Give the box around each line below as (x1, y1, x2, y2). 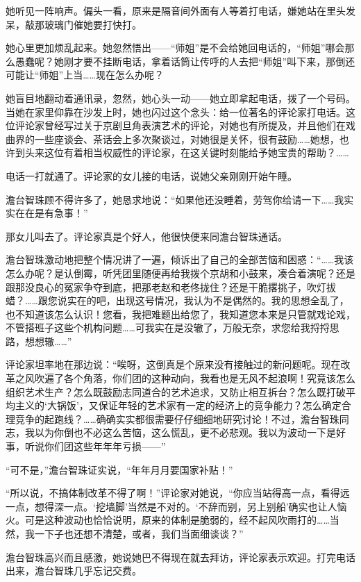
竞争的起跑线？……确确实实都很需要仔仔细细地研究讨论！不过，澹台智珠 (15, 411, 339, 426)
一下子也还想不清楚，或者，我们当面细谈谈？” (34, 526, 244, 540)
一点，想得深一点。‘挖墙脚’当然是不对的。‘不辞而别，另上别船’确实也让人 (6, 499, 337, 513)
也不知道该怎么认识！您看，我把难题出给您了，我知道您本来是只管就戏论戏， (6, 306, 355, 321)
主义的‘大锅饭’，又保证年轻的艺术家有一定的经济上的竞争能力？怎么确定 (15, 398, 342, 413)
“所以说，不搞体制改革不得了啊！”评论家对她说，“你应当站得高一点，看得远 (6, 485, 350, 500)
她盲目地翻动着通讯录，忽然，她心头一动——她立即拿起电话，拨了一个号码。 (6, 90, 355, 105)
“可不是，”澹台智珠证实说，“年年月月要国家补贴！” (6, 462, 233, 476)
